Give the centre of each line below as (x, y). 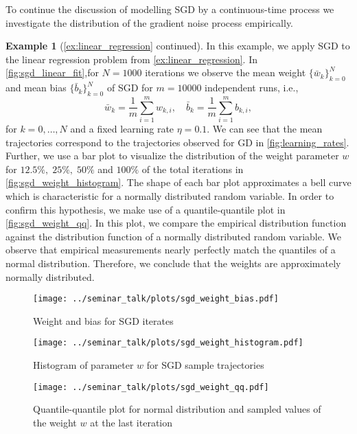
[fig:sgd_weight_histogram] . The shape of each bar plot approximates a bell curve (178, 182)
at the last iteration (131, 422)
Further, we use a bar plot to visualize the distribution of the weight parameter (172, 156)
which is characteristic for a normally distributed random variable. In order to (170, 196)
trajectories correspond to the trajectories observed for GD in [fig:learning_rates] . (177, 142)
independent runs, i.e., (252, 88)
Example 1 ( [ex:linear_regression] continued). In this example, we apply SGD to (178, 46)
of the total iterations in (193, 169)
